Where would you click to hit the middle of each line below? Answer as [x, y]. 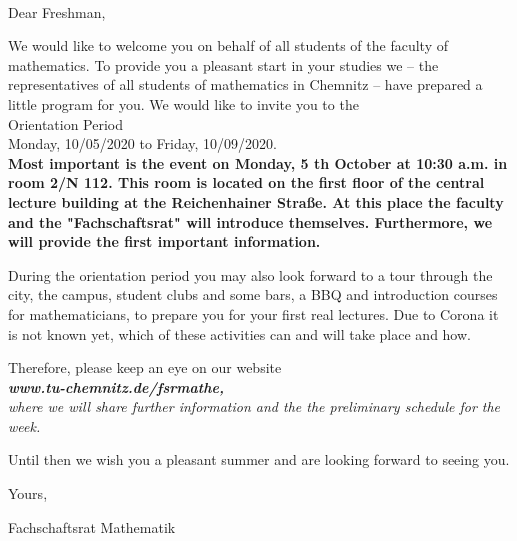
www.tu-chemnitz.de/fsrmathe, [116, 386]
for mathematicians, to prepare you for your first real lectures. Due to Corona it [253, 313]
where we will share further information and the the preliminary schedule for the [254, 406]
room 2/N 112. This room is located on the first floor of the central [246, 182]
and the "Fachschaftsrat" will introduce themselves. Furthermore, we [250, 221]
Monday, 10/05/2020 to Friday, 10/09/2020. [142, 143]
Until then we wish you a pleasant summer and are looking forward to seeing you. [259, 459]
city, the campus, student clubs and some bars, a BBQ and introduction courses [253, 294]
